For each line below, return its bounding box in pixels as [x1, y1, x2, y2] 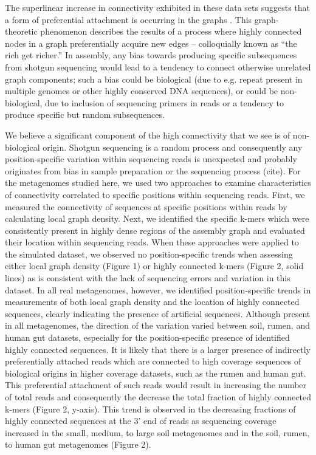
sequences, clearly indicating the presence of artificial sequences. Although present [5, 307, 311, 320]
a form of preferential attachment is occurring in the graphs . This [5, 13, 252, 26]
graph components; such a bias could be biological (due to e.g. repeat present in [5, 72, 303, 85]
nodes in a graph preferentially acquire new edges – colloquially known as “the [5, 36, 297, 49]
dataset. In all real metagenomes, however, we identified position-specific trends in [5, 283, 311, 296]
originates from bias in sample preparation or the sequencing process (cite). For [5, 164, 301, 177]
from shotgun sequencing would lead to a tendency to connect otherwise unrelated [5, 60, 311, 73]
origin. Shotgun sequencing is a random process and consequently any [43, 140, 303, 153]
